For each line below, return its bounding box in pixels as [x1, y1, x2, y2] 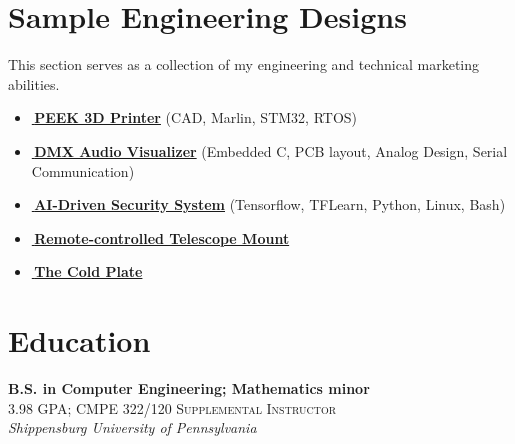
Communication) [31, 160, 135, 181]
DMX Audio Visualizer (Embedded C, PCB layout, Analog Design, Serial [34, 140, 508, 161]
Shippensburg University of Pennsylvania [8, 417, 257, 438]
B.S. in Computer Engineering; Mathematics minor [8, 378, 370, 398]
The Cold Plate [34, 261, 143, 282]
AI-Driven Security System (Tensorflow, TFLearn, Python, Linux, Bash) [34, 194, 506, 215]
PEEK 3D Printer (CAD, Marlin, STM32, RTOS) [34, 107, 358, 128]
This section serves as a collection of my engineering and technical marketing [8, 54, 480, 75]
